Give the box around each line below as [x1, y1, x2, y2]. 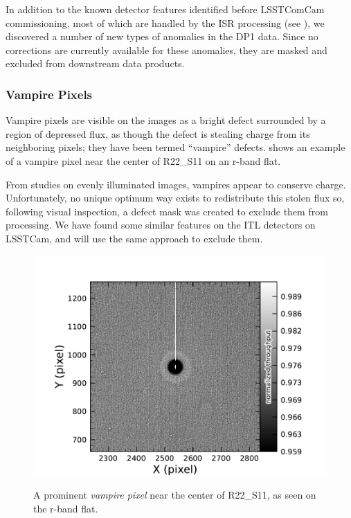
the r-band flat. [33, 501, 98, 515]
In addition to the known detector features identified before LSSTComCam [6, 2, 325, 16]
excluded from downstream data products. [6, 56, 185, 71]
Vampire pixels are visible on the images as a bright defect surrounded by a [6, 113, 326, 127]
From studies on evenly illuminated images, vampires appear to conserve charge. [6, 177, 346, 191]
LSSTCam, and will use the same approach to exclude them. [6, 231, 263, 245]
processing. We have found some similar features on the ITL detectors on [6, 217, 316, 232]
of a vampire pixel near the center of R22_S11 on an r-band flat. [6, 153, 281, 168]
